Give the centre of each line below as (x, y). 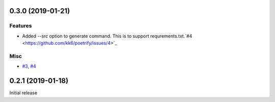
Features (21, 26)
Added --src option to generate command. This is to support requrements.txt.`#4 (107, 36)
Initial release (23, 93)
